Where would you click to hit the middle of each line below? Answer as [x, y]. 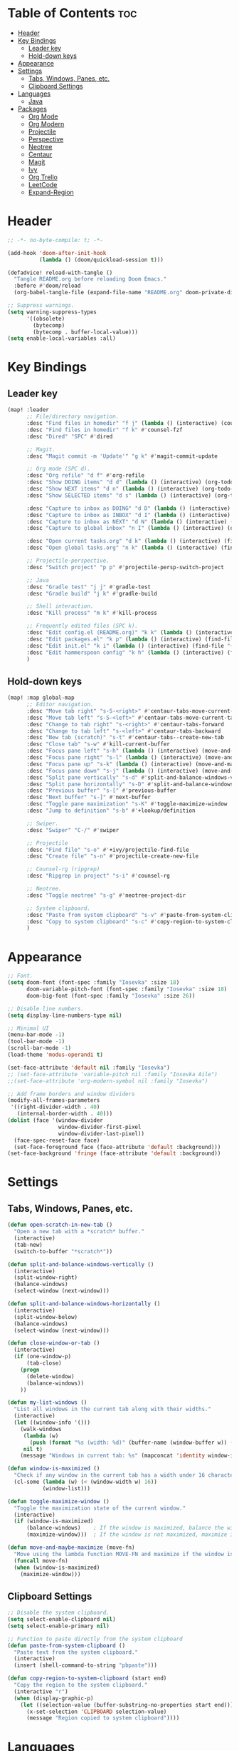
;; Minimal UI [28, 1028]
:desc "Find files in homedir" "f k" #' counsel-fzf [104, 430]
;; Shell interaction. [60, 606]
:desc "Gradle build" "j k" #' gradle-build [92, 593]
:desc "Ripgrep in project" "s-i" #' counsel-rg [98, 876]
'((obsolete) [46, 318]
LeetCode [43, 184]
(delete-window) [50, 1376]
